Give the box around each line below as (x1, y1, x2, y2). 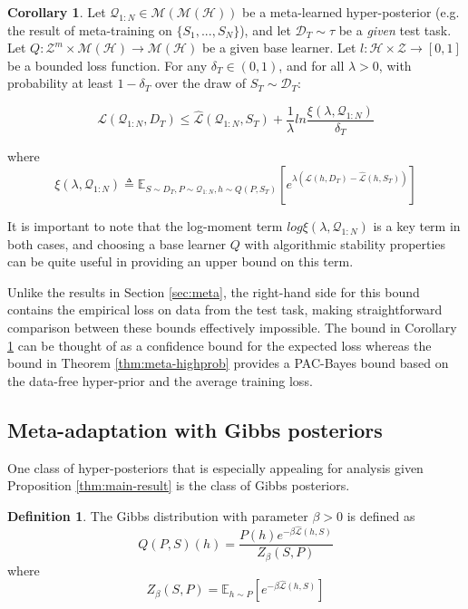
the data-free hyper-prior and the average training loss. (7, 371, 313, 390)
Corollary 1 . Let (7, 3, 106, 21)
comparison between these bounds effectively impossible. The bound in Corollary (7, 318, 457, 337)
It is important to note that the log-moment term (7, 217, 283, 236)
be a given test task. (338, 20, 452, 39)
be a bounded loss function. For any (7, 55, 208, 74)
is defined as (346, 506, 415, 525)
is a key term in (373, 217, 461, 236)
